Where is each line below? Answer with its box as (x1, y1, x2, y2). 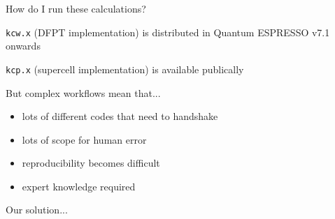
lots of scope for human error (22, 132, 147, 146)
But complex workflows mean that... (6, 85, 161, 100)
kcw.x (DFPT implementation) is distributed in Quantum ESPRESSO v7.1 (6, 24, 330, 39)
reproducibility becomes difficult (22, 156, 160, 170)
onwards (6, 38, 41, 53)
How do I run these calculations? (6, 1, 146, 15)
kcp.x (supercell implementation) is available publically (6, 61, 244, 76)
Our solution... (6, 202, 68, 217)
